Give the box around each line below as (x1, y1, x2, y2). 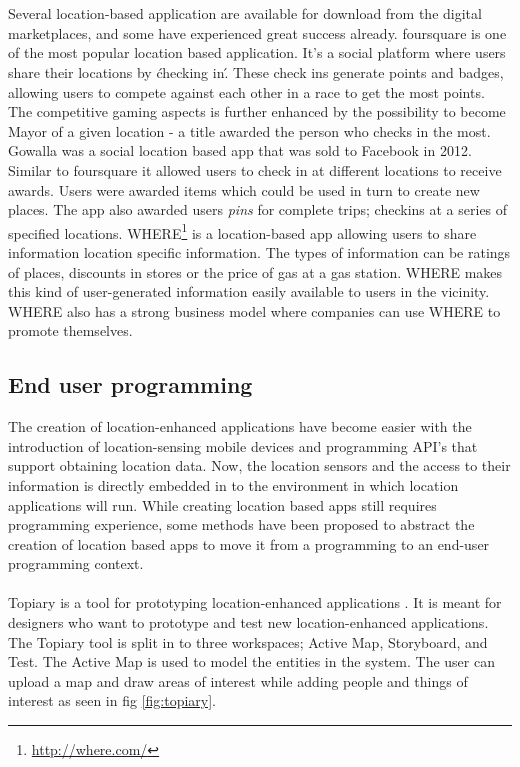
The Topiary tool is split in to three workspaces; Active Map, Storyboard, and (8, 631, 488, 652)
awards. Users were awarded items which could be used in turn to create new (8, 179, 480, 200)
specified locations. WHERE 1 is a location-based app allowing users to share (8, 219, 477, 243)
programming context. (8, 553, 144, 574)
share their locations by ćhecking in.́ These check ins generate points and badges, (8, 61, 504, 82)
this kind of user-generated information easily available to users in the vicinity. (8, 281, 490, 302)
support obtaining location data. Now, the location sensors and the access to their (8, 455, 511, 476)
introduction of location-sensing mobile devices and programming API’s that (8, 435, 478, 456)
